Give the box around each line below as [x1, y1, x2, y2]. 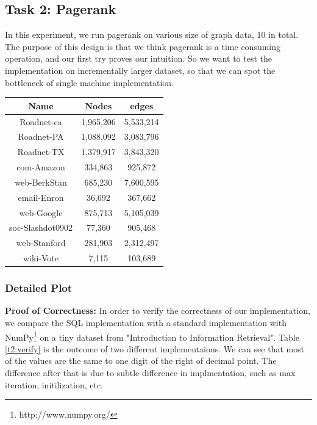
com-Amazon [16, 161, 65, 173]
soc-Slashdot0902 [9, 221, 73, 234]
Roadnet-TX [17, 145, 65, 158]
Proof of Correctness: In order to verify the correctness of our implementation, [5, 304, 310, 317]
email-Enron [18, 191, 64, 203]
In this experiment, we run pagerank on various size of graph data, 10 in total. [5, 28, 299, 41]
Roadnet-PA [18, 130, 64, 143]
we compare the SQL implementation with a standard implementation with [5, 316, 287, 329]
